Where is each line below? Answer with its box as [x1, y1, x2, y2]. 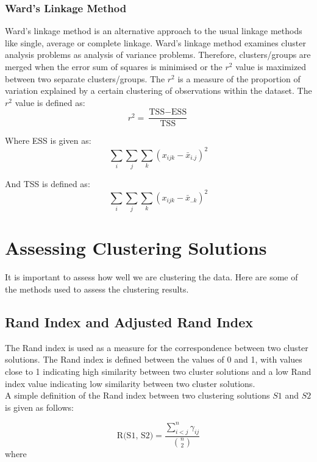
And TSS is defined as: [5, 177, 90, 190]
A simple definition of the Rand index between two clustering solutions [5, 389, 270, 402]
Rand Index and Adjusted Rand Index [5, 312, 253, 331]
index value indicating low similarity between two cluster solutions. [5, 377, 255, 389]
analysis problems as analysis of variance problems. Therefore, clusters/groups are [5, 48, 311, 61]
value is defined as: [15, 96, 85, 108]
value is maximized [235, 60, 307, 73]
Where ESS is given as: [5, 134, 91, 147]
